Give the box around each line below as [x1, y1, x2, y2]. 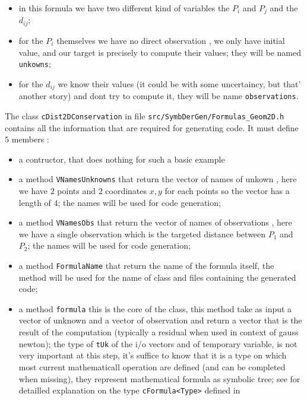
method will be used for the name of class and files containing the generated [18, 271, 296, 283]
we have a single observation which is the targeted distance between [18, 227, 266, 240]
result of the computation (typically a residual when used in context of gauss [18, 326, 299, 338]
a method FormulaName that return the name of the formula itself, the [18, 259, 274, 271]
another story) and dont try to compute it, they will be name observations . [18, 90, 299, 102]
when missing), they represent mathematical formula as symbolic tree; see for [18, 372, 300, 385]
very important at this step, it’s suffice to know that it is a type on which [18, 349, 287, 361]
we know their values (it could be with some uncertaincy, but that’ [58, 77, 301, 90]
